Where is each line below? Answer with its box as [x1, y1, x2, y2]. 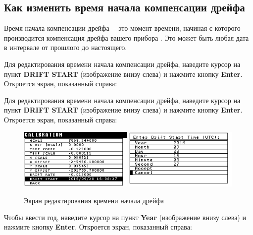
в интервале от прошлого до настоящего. [4, 42, 127, 53]
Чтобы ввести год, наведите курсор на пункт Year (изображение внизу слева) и [4, 212, 246, 222]
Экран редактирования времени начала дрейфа [24, 195, 164, 205]
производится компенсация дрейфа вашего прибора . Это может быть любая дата [4, 32, 249, 43]
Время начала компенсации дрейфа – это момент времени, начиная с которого [4, 23, 241, 33]
